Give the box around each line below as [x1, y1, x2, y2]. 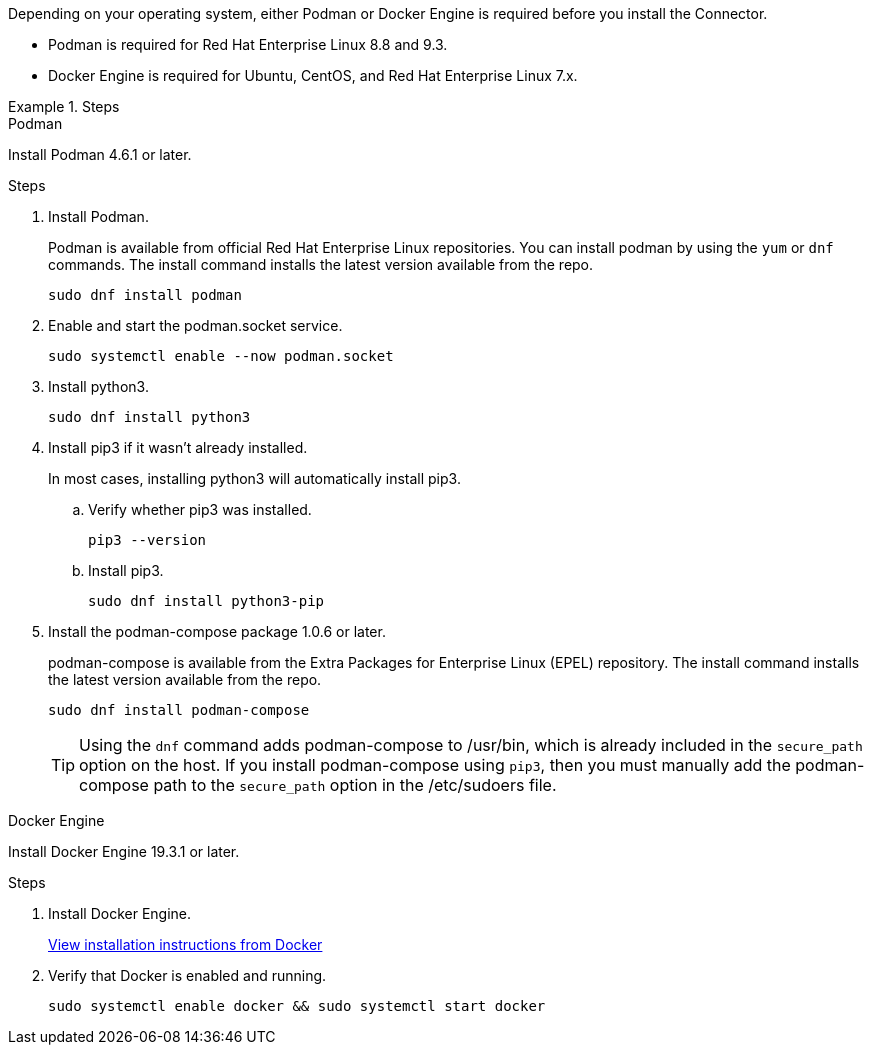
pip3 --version [88, 532, 207, 548]
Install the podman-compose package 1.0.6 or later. [48, 623, 386, 640]
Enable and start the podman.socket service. [48, 317, 343, 334]
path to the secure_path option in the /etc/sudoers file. [153, 775, 557, 795]
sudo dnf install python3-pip [88, 593, 325, 609]
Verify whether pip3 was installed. [88, 501, 312, 518]
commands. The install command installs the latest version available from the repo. [48, 256, 594, 273]
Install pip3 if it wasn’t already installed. [48, 439, 308, 456]
